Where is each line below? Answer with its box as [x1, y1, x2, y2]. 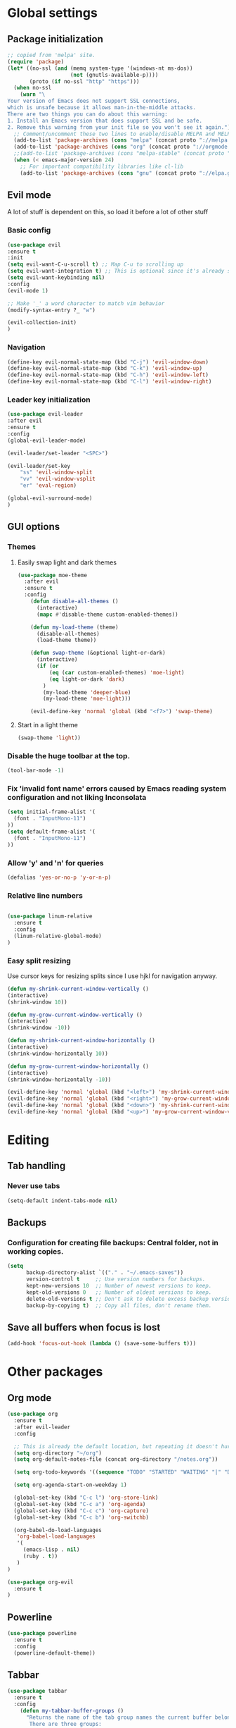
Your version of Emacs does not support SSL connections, [7, 97, 181, 105]
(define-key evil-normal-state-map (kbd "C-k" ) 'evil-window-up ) [7, 365, 202, 372]
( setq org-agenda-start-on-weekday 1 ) [13, 1481, 128, 1488]
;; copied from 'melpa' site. [7, 51, 96, 58]
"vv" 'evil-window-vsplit [20, 476, 96, 483]
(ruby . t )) [22, 1553, 58, 1560]
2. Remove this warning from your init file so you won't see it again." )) [7, 123, 234, 131]
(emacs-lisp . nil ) [22, 1546, 80, 1553]
